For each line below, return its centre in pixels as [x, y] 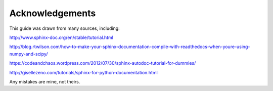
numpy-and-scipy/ [29, 54]
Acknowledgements [53, 13]
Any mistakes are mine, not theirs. [45, 81]
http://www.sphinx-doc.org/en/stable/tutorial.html [61, 37]
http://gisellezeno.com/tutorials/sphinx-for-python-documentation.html [83, 72]
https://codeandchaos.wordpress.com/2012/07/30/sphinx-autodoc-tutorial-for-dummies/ [103, 63]
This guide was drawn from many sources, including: [64, 28]
